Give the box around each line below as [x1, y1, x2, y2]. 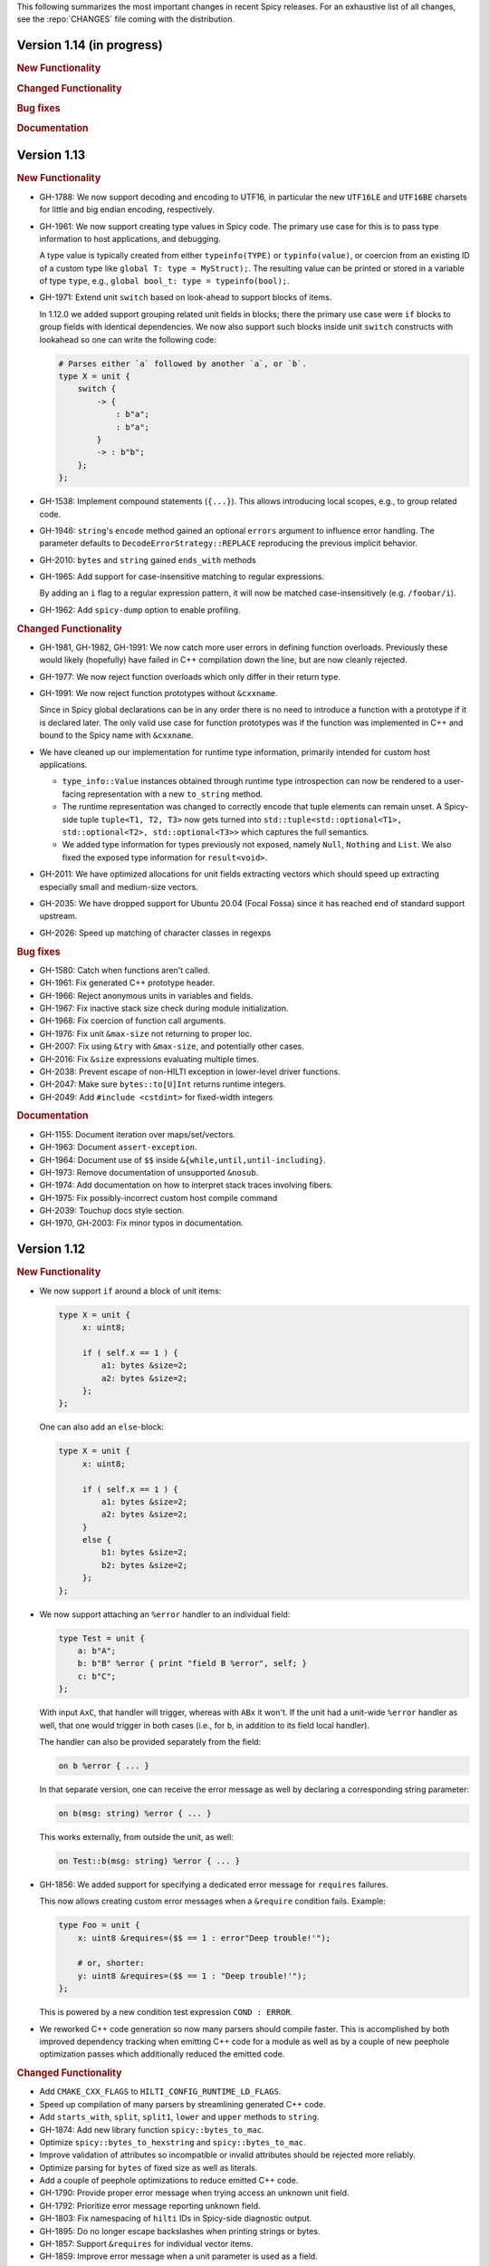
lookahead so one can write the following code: [39, 334, 217, 344]
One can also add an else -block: [39, 1421, 165, 1432]
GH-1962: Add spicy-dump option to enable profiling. [39, 604, 241, 615]
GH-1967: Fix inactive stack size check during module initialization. [39, 1002, 289, 1013]
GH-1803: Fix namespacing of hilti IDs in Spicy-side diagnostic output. [39, 2213, 312, 2224]
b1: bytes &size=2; [101, 1547, 188, 1558]
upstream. [39, 911, 78, 922]
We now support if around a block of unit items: [39, 1285, 222, 1296]
